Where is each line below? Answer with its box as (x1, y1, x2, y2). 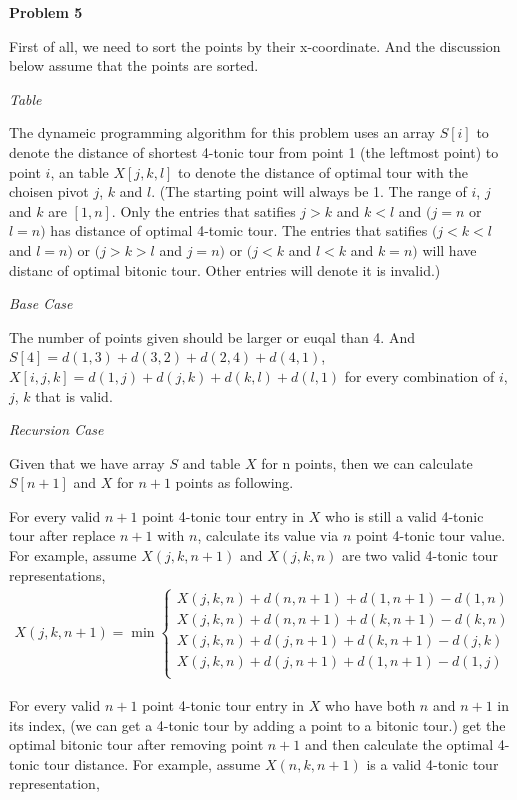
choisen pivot (9, 181, 89, 202)
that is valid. (35, 385, 113, 406)
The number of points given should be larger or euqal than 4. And (9, 326, 415, 347)
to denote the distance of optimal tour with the (178, 161, 468, 182)
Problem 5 (9, 2, 83, 22)
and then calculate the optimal (304, 734, 494, 755)
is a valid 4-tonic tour (366, 753, 499, 774)
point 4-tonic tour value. (356, 525, 506, 546)
